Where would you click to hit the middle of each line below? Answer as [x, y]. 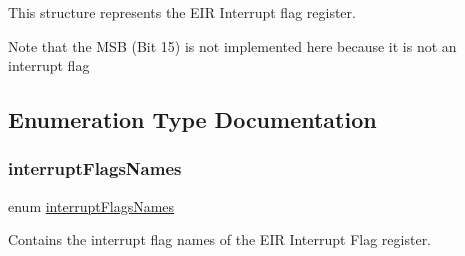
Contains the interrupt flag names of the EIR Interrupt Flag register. [220, 239]
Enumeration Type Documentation [192, 119]
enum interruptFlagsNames [91, 205]
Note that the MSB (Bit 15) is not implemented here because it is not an [232, 45]
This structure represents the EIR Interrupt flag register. [182, 12]
